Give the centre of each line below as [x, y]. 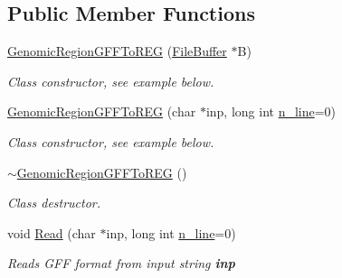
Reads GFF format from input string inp [121, 263]
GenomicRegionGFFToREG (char [102, 111]
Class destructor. [54, 203]
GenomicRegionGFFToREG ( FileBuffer [117, 51]
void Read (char [52, 232]
